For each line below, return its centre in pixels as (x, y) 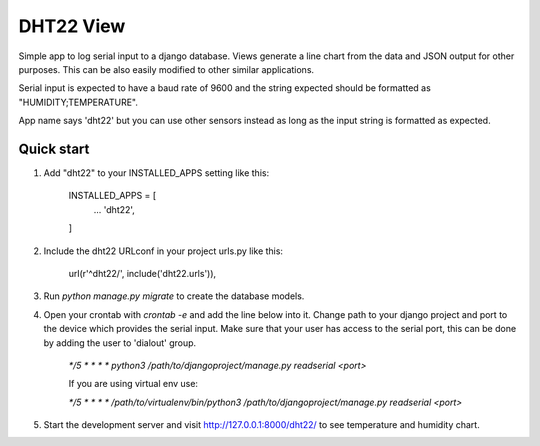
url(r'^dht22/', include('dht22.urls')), (142, 273)
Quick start (54, 148)
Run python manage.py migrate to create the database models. (174, 296)
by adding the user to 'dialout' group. (120, 342)
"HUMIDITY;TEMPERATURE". (78, 102)
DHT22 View (72, 26)
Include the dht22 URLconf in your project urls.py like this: (163, 251)
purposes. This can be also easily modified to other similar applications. (166, 69)
